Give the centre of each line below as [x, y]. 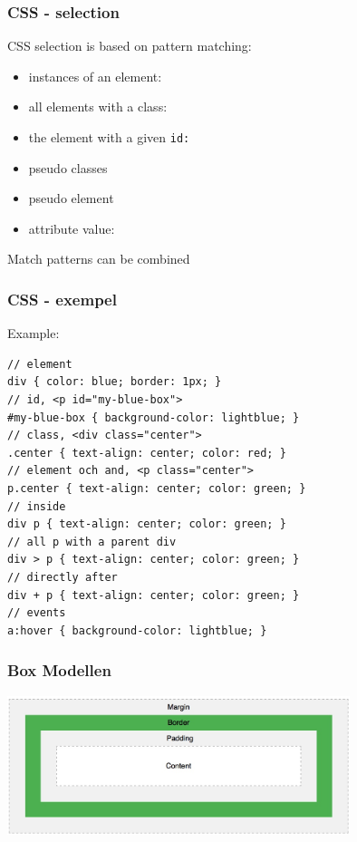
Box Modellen [59, 670]
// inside [37, 506]
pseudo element [71, 198]
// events [37, 613]
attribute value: [72, 228]
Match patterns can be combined [99, 259]
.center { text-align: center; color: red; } [147, 453]
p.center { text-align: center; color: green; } [157, 489]
